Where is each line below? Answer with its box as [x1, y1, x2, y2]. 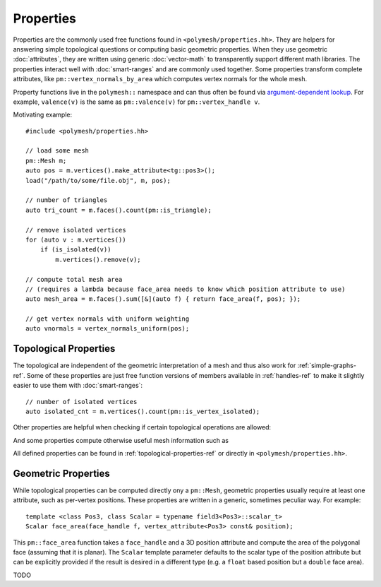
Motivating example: [13, 110, 73, 119]
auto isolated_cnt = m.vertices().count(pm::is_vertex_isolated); [25, 407, 260, 415]
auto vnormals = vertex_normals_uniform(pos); [25, 325, 190, 333]
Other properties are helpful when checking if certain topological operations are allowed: [13, 423, 272, 432]
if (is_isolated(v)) [40, 246, 111, 254]
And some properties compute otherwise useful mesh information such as [13, 436, 229, 444]
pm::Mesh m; [25, 156, 67, 165]
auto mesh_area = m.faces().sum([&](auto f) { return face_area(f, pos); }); [25, 295, 301, 303]
